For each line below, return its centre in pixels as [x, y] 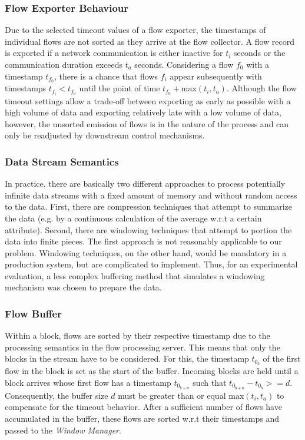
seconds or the [260, 53]
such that [210, 382]
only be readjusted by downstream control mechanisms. [105, 135]
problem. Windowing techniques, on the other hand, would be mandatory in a [146, 252]
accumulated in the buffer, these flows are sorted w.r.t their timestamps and [142, 418]
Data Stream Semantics [62, 161]
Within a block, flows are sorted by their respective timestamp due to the [137, 335]
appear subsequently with [216, 76]
